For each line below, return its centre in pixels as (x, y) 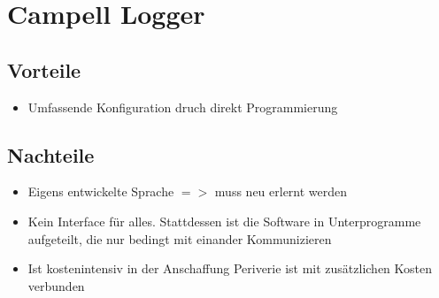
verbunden (56, 285)
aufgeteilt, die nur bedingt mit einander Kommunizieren (180, 238)
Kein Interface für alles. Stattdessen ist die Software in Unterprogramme (224, 221)
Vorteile (44, 69)
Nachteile (51, 154)
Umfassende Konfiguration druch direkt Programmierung (183, 107)
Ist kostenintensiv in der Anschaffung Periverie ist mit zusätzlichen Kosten (230, 268)
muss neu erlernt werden (281, 191)
